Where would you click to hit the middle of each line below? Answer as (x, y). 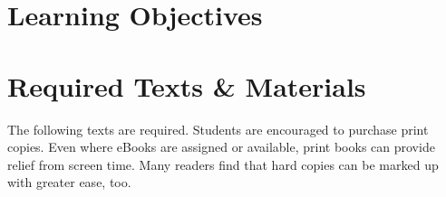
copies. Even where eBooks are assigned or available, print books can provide (221, 147)
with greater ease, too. (69, 182)
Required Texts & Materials (187, 85)
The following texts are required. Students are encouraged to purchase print (218, 129)
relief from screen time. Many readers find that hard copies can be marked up (223, 164)
